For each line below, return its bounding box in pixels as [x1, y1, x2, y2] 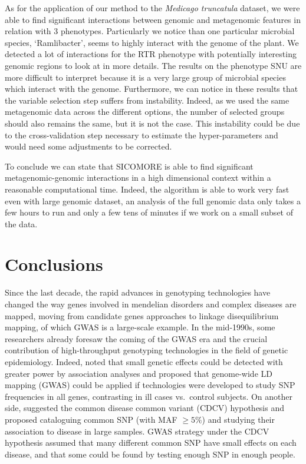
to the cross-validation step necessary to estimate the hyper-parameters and [5, 128, 278, 141]
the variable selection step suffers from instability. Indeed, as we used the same [5, 94, 289, 106]
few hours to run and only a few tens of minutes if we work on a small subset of [5, 206, 293, 218]
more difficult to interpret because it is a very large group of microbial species [5, 71, 286, 83]
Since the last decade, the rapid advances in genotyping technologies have [5, 286, 271, 299]
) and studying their [202, 413, 275, 425]
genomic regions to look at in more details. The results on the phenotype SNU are [5, 59, 302, 71]
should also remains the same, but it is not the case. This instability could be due [5, 117, 300, 129]
